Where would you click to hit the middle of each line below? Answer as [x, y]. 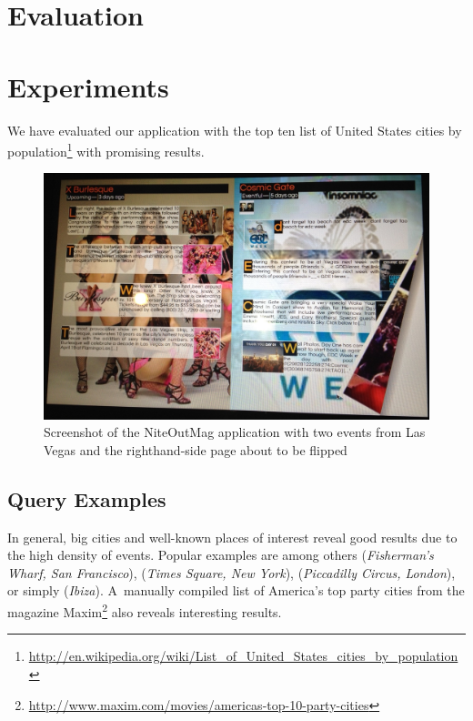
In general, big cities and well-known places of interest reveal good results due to [232, 537]
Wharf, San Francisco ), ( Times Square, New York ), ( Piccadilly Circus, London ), [231, 572]
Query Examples [87, 498]
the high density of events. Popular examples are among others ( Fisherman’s [221, 555]
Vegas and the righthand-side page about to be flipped [196, 449]
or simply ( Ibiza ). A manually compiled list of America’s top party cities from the [236, 590]
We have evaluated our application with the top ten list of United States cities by [235, 130]
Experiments [88, 86]
